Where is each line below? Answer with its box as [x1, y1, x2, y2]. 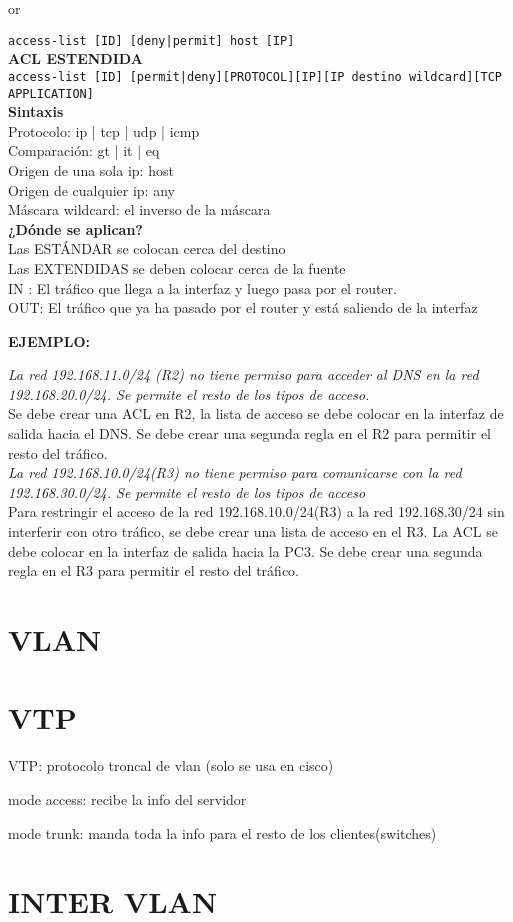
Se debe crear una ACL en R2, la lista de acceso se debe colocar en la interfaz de [8, 403, 504, 424]
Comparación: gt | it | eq [8, 140, 160, 161]
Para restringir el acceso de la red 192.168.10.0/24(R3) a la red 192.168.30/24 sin [8, 501, 505, 522]
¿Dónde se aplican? [8, 218, 143, 239]
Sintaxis [8, 101, 64, 122]
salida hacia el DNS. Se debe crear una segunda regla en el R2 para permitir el [8, 423, 491, 444]
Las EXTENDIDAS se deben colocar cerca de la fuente [8, 257, 346, 278]
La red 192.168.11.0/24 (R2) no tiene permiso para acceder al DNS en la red [8, 364, 479, 385]
